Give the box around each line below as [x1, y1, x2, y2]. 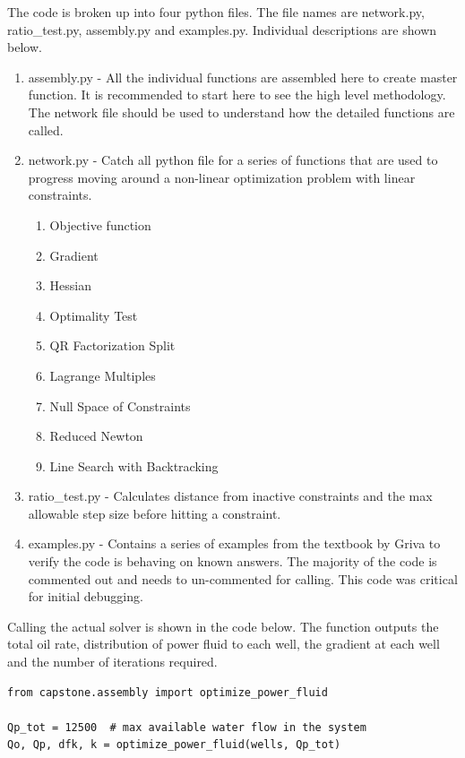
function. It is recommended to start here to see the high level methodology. [28, 85, 446, 104]
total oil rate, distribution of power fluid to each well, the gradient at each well [7, 634, 440, 653]
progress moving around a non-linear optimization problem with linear [28, 168, 416, 186]
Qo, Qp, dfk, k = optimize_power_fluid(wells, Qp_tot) [7, 738, 341, 752]
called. [28, 120, 64, 139]
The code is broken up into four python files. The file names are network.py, [7, 3, 425, 21]
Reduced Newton [49, 426, 143, 445]
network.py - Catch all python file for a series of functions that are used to [28, 151, 438, 169]
